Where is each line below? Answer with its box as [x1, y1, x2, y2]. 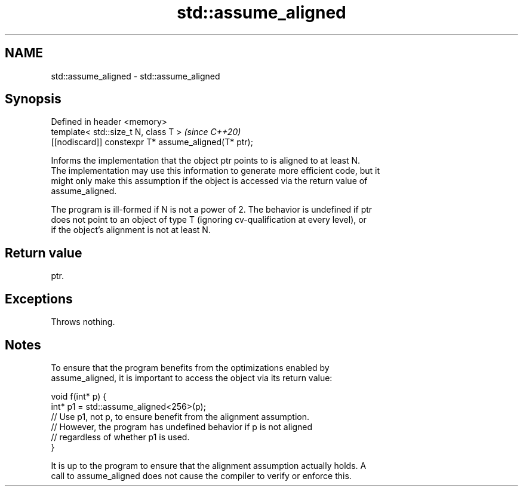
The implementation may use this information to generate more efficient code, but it [51, 165, 380, 176]
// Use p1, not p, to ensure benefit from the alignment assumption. [51, 411, 310, 422]
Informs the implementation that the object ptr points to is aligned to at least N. [51, 155, 361, 166]
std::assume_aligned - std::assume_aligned [51, 70, 220, 81]
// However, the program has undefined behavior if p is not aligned [51, 421, 313, 432]
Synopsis [5, 91, 61, 107]
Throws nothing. [51, 317, 115, 327]
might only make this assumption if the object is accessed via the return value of [51, 176, 368, 186]
